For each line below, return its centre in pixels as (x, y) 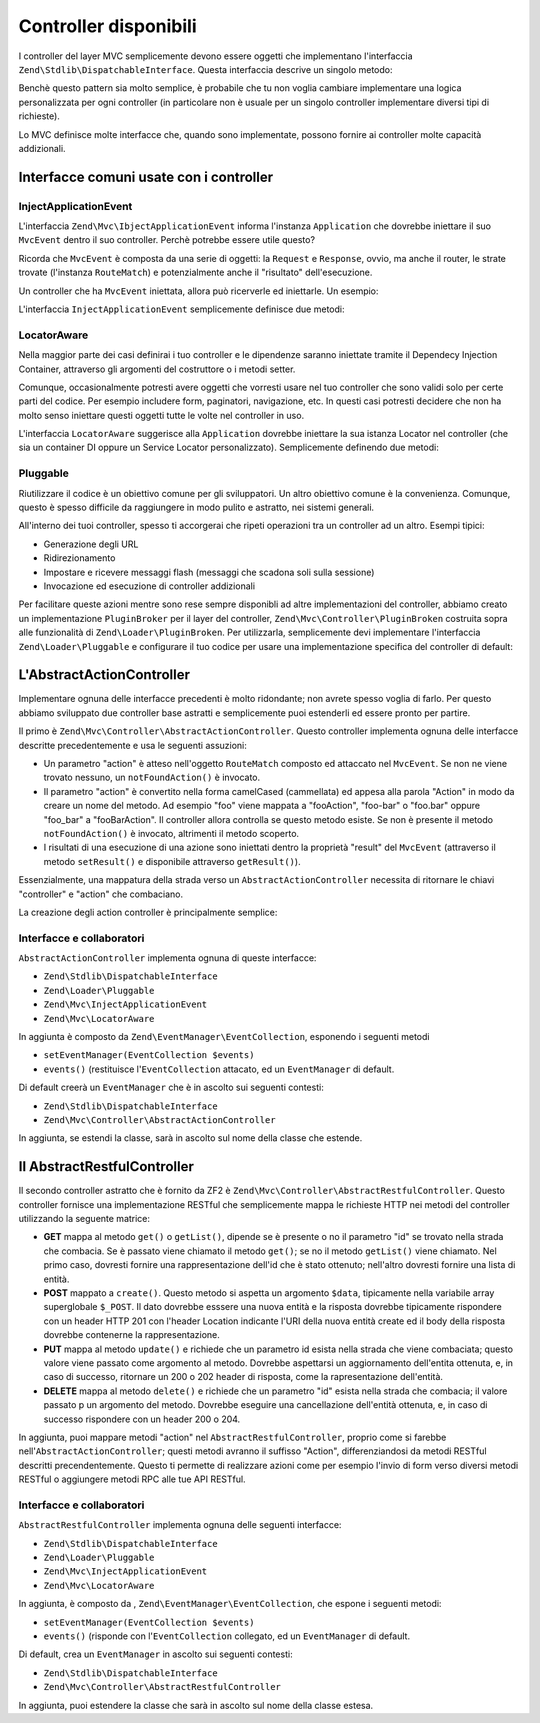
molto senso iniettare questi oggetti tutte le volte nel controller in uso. (161, 415)
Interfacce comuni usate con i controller (146, 176)
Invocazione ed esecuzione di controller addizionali (149, 586)
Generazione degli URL (91, 544)
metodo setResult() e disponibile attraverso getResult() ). (172, 861)
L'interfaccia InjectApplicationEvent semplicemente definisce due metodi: (181, 309)
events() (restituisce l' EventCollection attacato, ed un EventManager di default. (219, 1069)
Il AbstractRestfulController (106, 1166)
